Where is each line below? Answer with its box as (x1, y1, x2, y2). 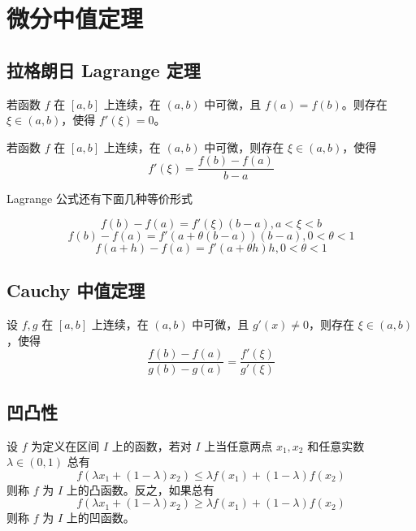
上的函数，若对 (111, 437, 192, 454)
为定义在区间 (31, 437, 100, 454)
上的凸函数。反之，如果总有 (66, 481, 214, 498)
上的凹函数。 (66, 509, 135, 526)
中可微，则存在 (204, 138, 284, 155)
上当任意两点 (204, 437, 273, 454)
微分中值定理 (6, 2, 144, 35)
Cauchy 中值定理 (6, 278, 145, 303)
